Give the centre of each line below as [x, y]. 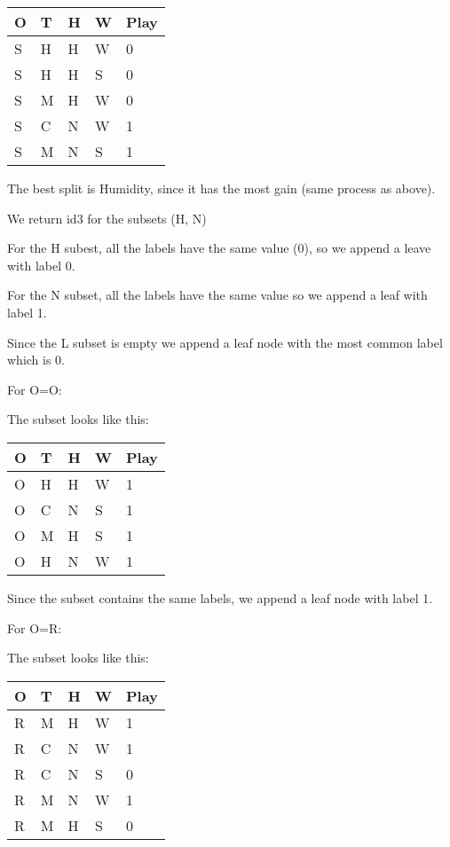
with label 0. [41, 265]
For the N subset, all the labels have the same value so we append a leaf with [217, 295]
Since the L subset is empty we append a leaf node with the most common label [225, 342]
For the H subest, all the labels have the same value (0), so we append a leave [219, 248]
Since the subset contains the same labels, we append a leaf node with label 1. [220, 597]
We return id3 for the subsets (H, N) [107, 218]
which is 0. [36, 360]
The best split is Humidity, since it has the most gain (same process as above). [221, 188]
